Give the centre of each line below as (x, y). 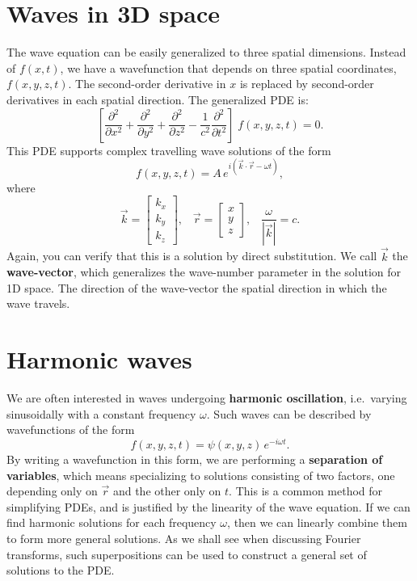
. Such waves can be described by (289, 413)
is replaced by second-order (307, 84)
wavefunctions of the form (71, 429)
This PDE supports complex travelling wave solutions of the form (169, 150)
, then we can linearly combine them (317, 522)
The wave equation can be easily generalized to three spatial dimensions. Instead (206, 52)
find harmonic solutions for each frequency (112, 522)
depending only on (52, 491)
